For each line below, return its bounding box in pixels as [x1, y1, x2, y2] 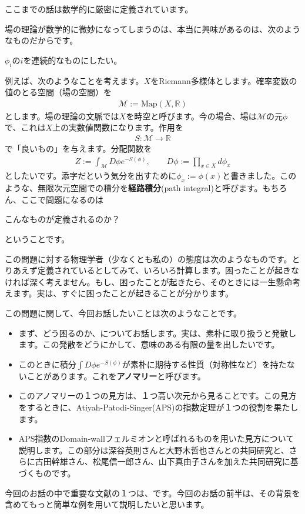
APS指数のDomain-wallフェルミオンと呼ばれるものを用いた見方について [18, 432, 294, 445]
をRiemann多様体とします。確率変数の [150, 74, 297, 86]
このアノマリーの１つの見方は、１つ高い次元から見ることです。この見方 [18, 389, 297, 402]
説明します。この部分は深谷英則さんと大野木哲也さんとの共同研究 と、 [18, 443, 289, 456]
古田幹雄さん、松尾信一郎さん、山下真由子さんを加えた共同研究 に [35, 455, 290, 468]
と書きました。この [222, 169, 297, 182]
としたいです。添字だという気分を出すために [5, 169, 177, 182]
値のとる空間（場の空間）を [5, 86, 112, 98]
